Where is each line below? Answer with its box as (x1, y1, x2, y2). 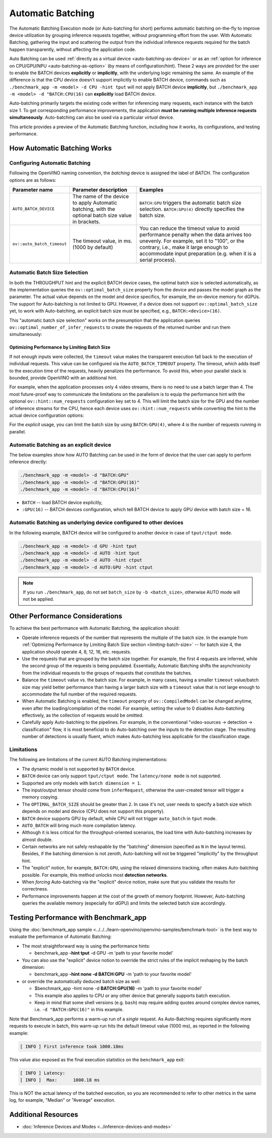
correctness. (22, 886, 48, 892)
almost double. (22, 836, 53, 843)
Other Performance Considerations (9, 612, 122, 621)
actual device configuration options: (9, 412, 84, 418)
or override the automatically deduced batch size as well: (22, 978, 141, 984)
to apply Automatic (72, 199, 118, 206)
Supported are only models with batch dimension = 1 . (22, 780, 142, 786)
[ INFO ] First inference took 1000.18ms (20, 1044, 124, 1049)
